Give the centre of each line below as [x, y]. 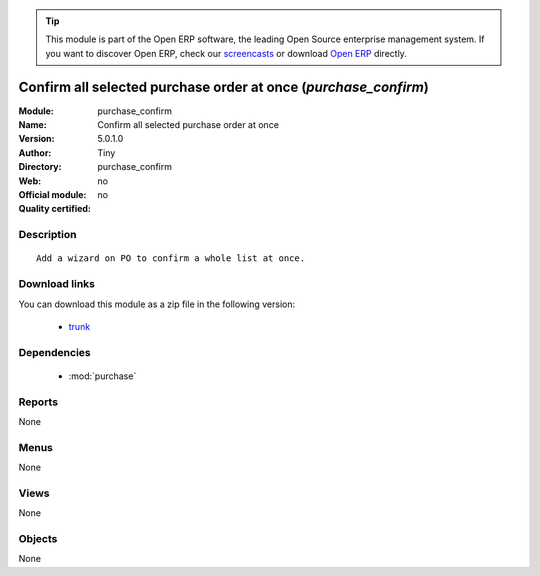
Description [47, 235]
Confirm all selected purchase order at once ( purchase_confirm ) [223, 86]
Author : [35, 152]
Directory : [40, 167]
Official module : [52, 195]
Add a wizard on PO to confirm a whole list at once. [170, 258]
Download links [56, 284]
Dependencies [55, 352]
